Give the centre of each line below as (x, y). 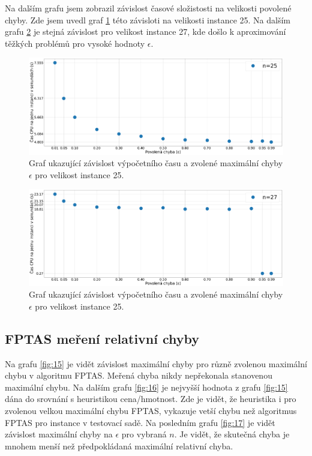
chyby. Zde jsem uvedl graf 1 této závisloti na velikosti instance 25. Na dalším (148, 19)
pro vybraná (144, 434)
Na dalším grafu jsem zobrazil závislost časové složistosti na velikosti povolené (148, 8)
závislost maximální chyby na (59, 434)
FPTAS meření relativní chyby (102, 338)
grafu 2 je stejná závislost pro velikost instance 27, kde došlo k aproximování (145, 31)
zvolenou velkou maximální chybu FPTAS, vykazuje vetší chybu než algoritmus (151, 410)
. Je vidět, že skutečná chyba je (232, 434)
